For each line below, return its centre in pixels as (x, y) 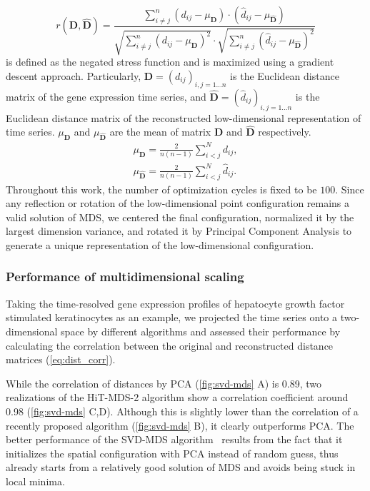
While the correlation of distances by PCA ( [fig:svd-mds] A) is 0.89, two (164, 383)
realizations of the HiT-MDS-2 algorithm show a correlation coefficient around (177, 397)
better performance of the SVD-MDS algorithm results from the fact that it (174, 439)
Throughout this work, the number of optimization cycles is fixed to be (161, 189)
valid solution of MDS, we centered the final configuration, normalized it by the (180, 217)
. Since (350, 189)
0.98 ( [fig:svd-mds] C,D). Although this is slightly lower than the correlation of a (182, 411)
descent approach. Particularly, (74, 76)
